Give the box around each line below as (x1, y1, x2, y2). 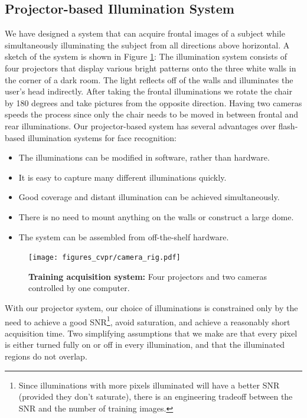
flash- (278, 119, 298, 132)
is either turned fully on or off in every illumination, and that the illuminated (5, 338, 285, 351)
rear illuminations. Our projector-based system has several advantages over (5, 119, 276, 132)
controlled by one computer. (28, 282, 130, 294)
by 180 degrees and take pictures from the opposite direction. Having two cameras (5, 96, 302, 109)
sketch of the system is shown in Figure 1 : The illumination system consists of (5, 50, 288, 63)
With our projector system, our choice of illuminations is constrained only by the (5, 301, 298, 314)
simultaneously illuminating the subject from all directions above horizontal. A (5, 38, 290, 51)
